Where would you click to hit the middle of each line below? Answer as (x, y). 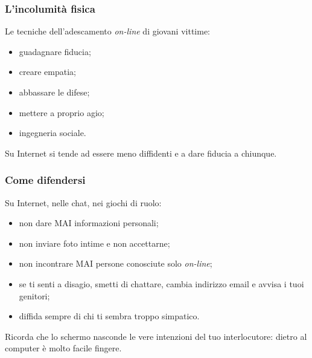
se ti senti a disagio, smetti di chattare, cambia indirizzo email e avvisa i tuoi (161, 283)
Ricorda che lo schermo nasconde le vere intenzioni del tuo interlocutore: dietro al (156, 336)
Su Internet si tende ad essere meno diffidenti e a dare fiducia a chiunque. (141, 153)
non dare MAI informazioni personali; (89, 223)
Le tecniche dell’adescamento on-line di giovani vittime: (107, 31)
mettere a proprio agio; (62, 112)
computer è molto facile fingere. (63, 348)
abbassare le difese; (54, 92)
